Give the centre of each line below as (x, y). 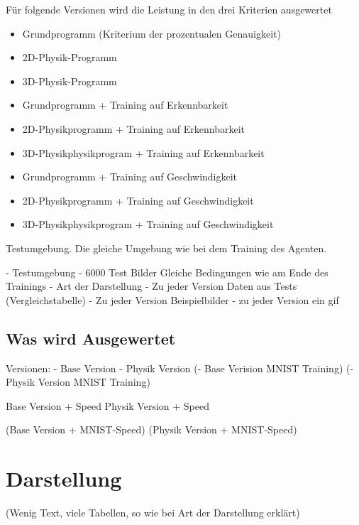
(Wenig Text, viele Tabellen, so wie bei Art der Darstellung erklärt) (153, 513)
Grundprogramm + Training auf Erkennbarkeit (125, 105)
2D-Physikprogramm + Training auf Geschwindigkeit (138, 200)
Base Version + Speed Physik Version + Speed (107, 405)
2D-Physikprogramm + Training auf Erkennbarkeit (133, 128)
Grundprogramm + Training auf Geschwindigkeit (130, 177)
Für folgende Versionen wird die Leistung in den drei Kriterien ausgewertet (169, 9)
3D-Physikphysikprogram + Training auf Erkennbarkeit (143, 152)
